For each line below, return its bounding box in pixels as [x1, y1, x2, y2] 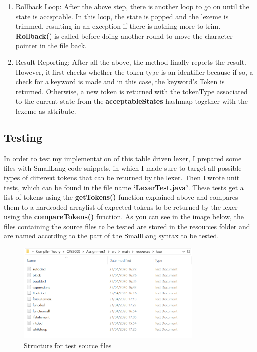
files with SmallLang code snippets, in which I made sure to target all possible [4, 163, 242, 173]
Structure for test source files [24, 340, 112, 350]
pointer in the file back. [15, 40, 87, 51]
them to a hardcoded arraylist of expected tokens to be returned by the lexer [4, 201, 238, 212]
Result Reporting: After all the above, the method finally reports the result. [15, 57, 246, 67]
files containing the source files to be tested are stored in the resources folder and [4, 221, 250, 231]
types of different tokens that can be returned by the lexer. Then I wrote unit [4, 172, 240, 182]
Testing [4, 129, 42, 145]
